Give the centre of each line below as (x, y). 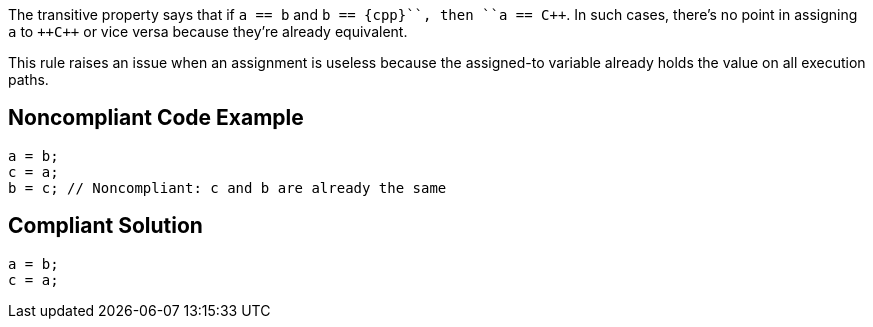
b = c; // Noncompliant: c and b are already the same (227, 187)
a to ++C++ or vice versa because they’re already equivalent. (208, 31)
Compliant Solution (105, 226)
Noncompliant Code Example (156, 118)
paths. (28, 79)
